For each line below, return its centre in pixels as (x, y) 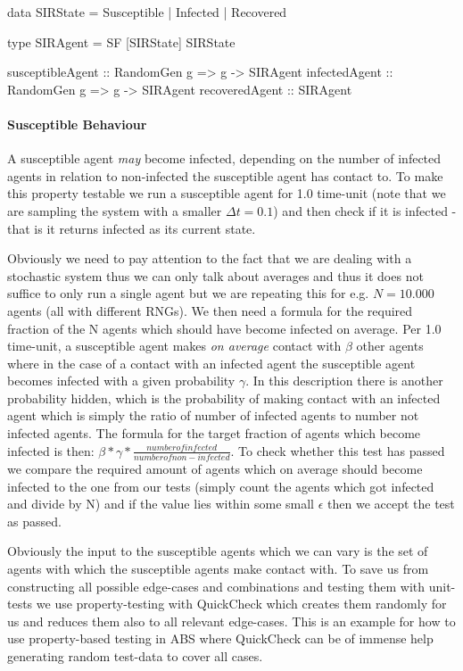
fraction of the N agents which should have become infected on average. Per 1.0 (224, 328)
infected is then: (51, 450)
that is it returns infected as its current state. (132, 228)
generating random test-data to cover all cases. (135, 655)
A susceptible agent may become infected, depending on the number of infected (224, 158)
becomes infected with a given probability (121, 381)
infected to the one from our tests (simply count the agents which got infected (221, 486)
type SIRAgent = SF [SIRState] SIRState (121, 41)
